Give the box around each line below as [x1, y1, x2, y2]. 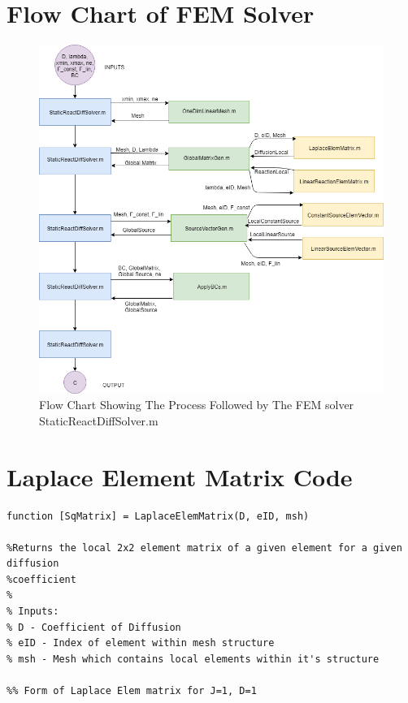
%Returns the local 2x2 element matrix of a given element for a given [7, 541, 402, 554]
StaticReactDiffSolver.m [39, 412, 158, 429]
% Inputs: [7, 606, 59, 618]
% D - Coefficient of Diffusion [7, 621, 181, 633]
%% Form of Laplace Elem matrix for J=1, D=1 [7, 685, 257, 697]
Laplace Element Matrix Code [7, 459, 353, 493]
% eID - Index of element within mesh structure [7, 637, 275, 649]
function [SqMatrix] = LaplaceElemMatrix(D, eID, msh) [7, 510, 310, 522]
